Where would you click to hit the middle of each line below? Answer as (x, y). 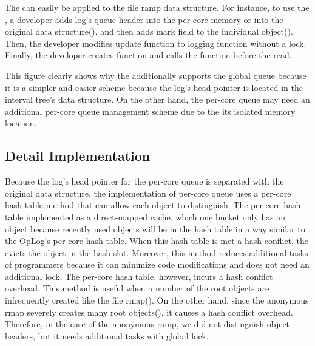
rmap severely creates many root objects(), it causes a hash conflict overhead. (149, 312)
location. (21, 123)
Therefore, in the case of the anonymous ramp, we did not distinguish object (147, 324)
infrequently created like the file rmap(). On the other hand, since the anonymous (157, 300)
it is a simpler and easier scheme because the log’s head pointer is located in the (154, 87)
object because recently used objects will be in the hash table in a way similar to (155, 229)
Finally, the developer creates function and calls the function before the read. (148, 55)
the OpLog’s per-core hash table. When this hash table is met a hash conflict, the (157, 241)
